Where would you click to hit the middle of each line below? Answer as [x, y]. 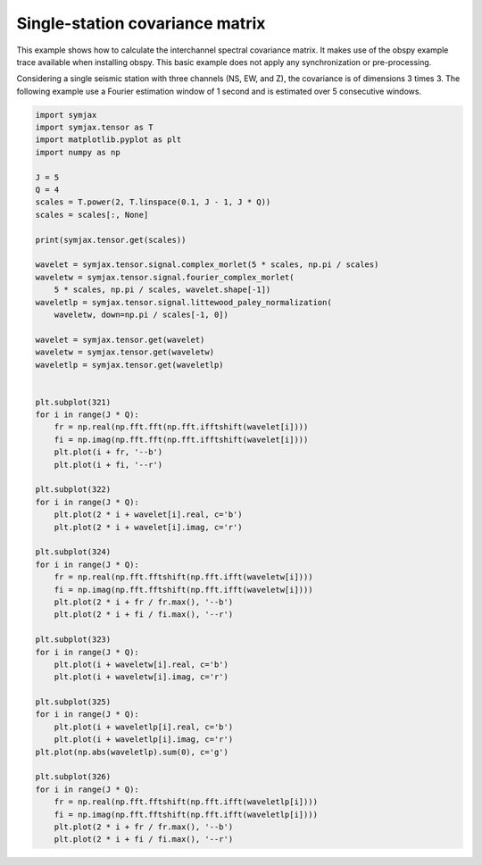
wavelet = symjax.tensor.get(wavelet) [120, 340]
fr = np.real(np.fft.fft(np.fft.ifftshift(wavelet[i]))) [181, 427]
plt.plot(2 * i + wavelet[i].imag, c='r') [148, 527]
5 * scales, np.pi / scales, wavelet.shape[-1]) [162, 290]
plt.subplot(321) [73, 402]
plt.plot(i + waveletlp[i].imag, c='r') [144, 740]
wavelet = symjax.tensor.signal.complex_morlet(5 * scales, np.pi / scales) [207, 265]
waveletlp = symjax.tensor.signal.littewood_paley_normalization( [183, 302]
